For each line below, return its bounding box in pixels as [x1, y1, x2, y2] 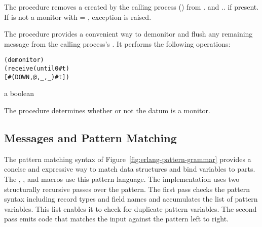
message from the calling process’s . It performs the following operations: [4, 38, 231, 49]
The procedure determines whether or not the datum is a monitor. [4, 105, 210, 115]
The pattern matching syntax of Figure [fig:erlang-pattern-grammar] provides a [4, 153, 251, 164]
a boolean [4, 88, 34, 99]
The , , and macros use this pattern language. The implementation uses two [4, 173, 240, 184]
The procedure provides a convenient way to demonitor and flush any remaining [4, 28, 253, 39]
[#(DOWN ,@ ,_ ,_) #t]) [4, 73, 69, 81]
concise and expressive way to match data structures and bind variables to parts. [4, 164, 255, 174]
